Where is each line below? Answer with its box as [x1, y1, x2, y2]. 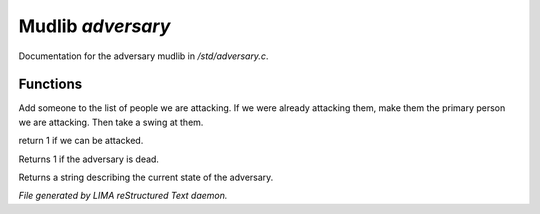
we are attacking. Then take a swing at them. [18, 116, 204, 128]
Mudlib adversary [18, 15, 171, 37]
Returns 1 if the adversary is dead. [18, 153, 160, 165]
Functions [18, 76, 83, 93]
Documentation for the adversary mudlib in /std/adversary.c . [18, 50, 269, 62]
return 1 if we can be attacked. [18, 135, 144, 147]
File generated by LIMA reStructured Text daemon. [18, 190, 228, 202]
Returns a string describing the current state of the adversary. [18, 171, 274, 184]
